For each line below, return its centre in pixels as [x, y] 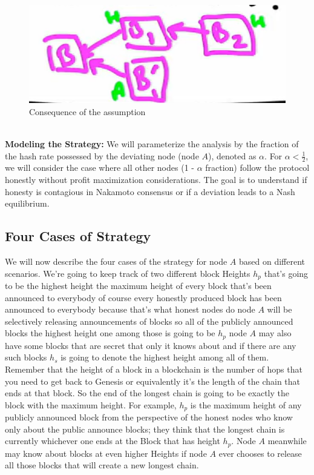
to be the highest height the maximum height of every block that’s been [138, 285]
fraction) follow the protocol [257, 168]
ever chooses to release [260, 453]
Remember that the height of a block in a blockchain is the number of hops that [154, 369]
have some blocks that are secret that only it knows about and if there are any [151, 345]
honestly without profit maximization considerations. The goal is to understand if [156, 179]
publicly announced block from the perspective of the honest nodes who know [149, 417]
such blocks [26, 357]
